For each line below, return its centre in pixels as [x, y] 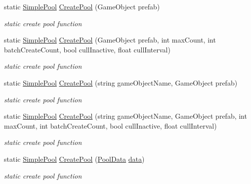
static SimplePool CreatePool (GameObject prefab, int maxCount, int [110, 40]
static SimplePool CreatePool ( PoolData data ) [74, 159]
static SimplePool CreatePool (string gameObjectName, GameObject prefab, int [125, 116]
